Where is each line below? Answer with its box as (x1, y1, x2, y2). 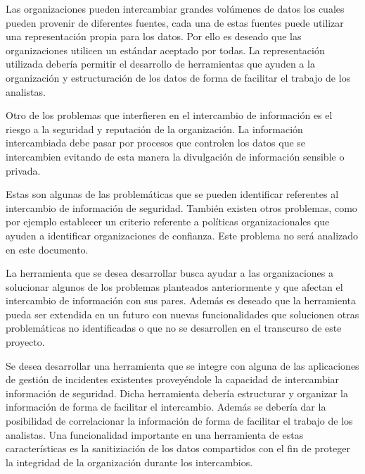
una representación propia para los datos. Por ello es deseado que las (6, 29, 302, 44)
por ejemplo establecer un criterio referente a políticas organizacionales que (6, 214, 330, 229)
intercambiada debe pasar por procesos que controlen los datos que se (6, 135, 306, 150)
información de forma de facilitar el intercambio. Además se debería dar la (6, 399, 326, 414)
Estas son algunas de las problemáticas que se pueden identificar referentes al (6, 187, 339, 201)
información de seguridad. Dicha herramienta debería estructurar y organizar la (6, 385, 348, 400)
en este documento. (6, 242, 89, 256)
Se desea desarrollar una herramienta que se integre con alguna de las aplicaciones (6, 358, 359, 373)
